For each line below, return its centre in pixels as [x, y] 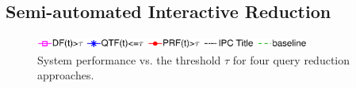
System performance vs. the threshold [129, 59]
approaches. [66, 75]
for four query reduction [291, 59]
